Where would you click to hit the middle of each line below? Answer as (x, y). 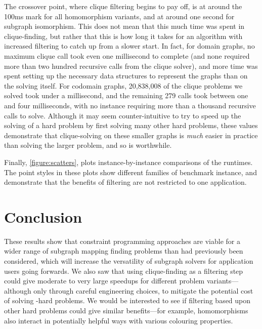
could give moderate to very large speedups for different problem (104, 281)
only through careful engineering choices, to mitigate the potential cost (143, 290)
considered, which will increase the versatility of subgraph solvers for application (129, 261)
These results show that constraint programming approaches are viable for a (122, 241)
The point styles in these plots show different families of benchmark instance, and (130, 172)
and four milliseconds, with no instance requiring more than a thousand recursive (130, 105)
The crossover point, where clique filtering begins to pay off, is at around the (123, 6)
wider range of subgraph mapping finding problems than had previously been (124, 251)
